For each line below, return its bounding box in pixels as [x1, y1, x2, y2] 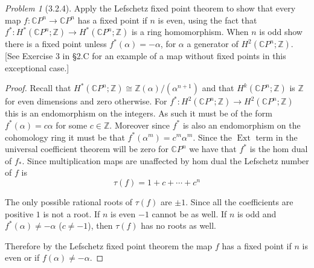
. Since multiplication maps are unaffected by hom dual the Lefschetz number [22, 154, 309, 167]
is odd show [259, 25, 303, 38]
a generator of [187, 37, 239, 50]
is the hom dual [249, 142, 308, 155]
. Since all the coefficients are [185, 195, 293, 208]
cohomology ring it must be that [5, 130, 125, 143]
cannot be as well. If [152, 207, 227, 220]
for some [56, 118, 88, 131]
